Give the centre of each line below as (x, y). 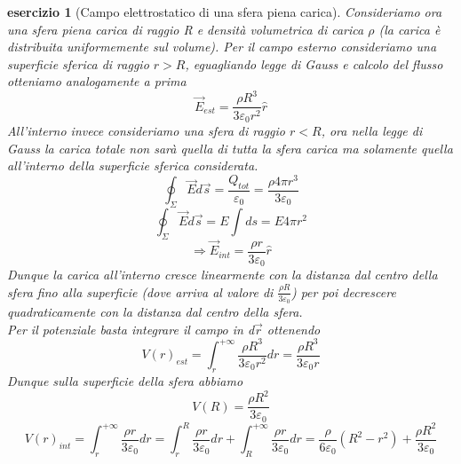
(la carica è (409, 29)
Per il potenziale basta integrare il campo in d (131, 329)
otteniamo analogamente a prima (97, 81)
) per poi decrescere (343, 291)
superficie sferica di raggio (78, 63)
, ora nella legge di (372, 130)
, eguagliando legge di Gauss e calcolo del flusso (314, 63)
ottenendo (294, 329)
